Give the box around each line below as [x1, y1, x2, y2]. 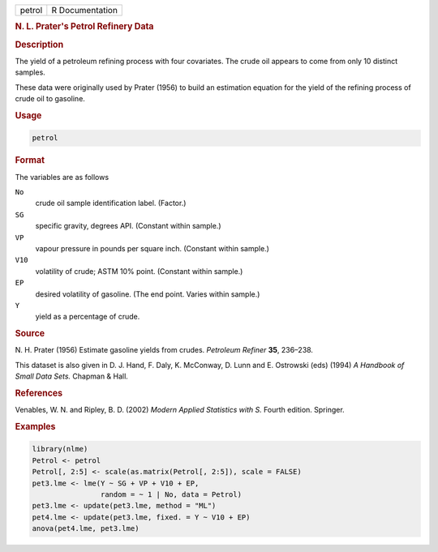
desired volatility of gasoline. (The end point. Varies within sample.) [35, 289, 260, 299]
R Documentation [51, 5, 118, 15]
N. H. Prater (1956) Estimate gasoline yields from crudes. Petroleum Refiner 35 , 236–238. [15, 345, 314, 355]
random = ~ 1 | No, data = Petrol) [100, 490, 243, 499]
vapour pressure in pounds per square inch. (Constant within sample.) [35, 243, 269, 253]
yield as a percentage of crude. [35, 312, 140, 322]
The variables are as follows [15, 172, 109, 182]
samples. [15, 67, 46, 77]
